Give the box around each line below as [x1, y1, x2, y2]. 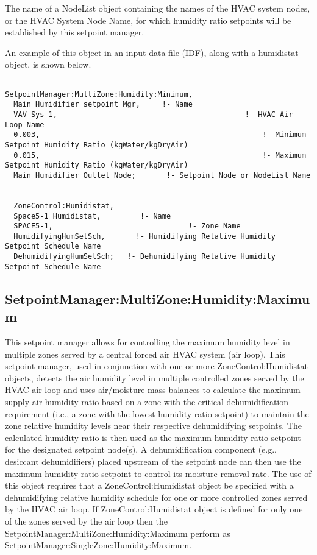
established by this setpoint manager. [5, 26, 144, 38]
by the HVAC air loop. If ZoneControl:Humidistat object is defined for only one [5, 503, 303, 515]
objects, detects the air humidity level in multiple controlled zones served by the [5, 371, 304, 384]
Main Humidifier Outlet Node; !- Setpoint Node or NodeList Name [13, 171, 311, 180]
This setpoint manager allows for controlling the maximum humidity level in [5, 336, 290, 348]
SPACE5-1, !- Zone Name [13, 222, 241, 231]
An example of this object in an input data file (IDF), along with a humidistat [5, 46, 299, 58]
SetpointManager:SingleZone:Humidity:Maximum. [5, 539, 192, 551]
